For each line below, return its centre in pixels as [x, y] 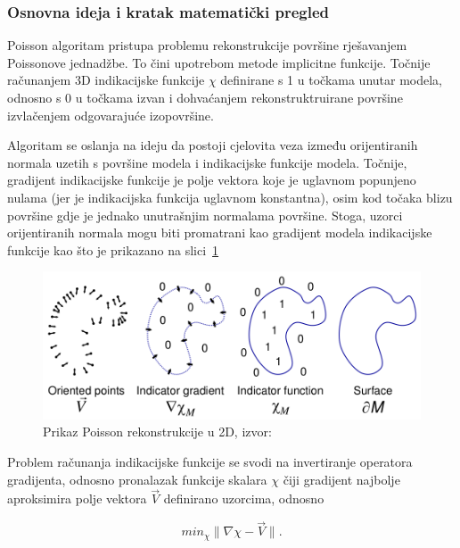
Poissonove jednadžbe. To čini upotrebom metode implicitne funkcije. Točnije [219, 62]
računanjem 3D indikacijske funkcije [106, 80]
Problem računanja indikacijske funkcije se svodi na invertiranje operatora [210, 461]
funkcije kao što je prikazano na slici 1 [113, 249]
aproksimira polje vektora [77, 498]
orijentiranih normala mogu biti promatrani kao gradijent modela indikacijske [220, 232]
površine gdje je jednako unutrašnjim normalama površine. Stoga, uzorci [205, 215]
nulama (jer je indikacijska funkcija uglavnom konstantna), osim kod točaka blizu [230, 197]
